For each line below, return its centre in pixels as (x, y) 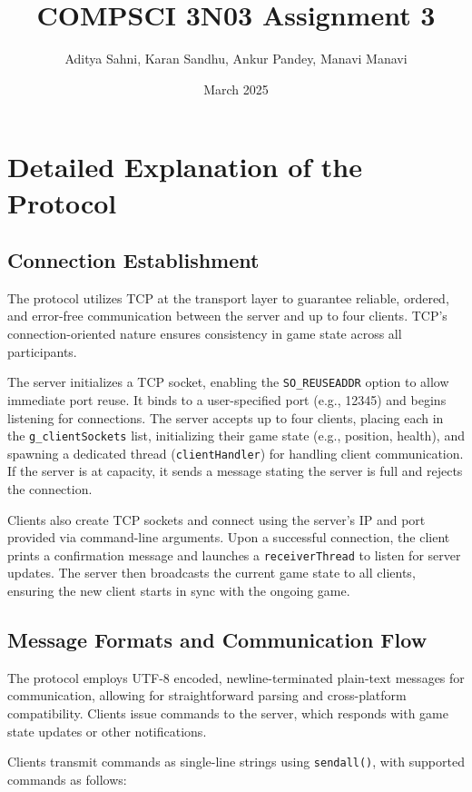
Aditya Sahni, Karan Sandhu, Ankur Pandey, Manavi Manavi (236, 59)
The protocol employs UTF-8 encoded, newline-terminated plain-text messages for (236, 677)
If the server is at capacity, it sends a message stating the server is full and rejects (235, 471)
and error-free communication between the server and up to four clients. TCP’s (227, 316)
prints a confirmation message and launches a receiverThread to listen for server (234, 554)
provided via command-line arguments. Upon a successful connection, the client (229, 537)
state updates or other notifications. (107, 731)
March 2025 (236, 89)
